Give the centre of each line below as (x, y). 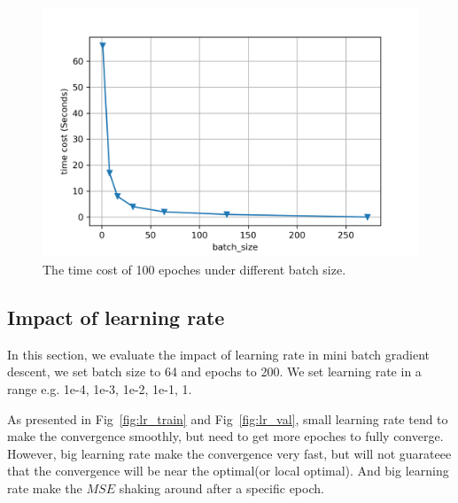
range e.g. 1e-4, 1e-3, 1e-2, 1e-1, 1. (100, 388)
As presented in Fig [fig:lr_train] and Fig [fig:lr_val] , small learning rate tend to (228, 418)
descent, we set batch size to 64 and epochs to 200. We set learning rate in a (214, 371)
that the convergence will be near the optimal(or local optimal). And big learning (228, 471)
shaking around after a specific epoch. (221, 488)
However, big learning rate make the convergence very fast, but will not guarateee (229, 453)
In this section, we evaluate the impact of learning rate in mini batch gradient (219, 354)
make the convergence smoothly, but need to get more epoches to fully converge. (225, 436)
